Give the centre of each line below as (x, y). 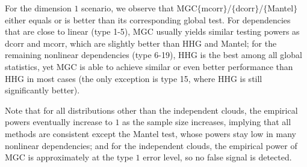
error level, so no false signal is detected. (217, 157)
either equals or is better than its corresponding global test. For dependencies (148, 19)
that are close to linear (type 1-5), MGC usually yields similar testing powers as (152, 31)
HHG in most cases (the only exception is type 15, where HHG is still (134, 78)
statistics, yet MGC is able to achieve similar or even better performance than (149, 66)
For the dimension (38, 8)
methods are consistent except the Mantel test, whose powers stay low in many (150, 133)
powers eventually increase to (59, 122)
